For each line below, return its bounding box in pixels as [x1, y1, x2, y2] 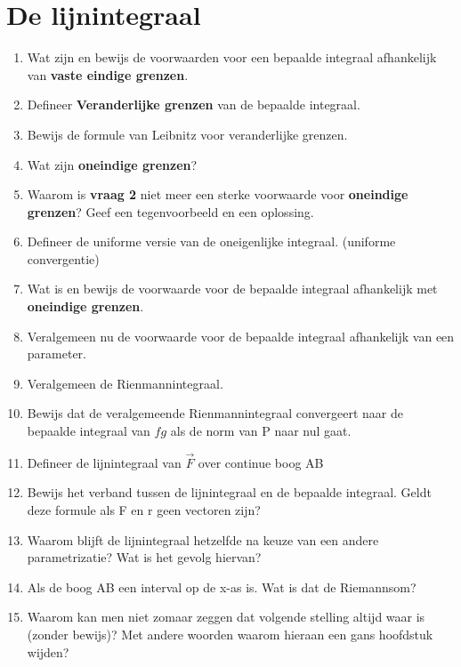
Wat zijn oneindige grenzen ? [27, 155, 198, 173]
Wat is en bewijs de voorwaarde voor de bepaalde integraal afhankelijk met [27, 279, 438, 298]
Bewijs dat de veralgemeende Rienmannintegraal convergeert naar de [27, 404, 403, 422]
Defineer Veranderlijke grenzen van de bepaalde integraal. [27, 95, 360, 114]
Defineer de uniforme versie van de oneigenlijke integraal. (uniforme [27, 232, 396, 251]
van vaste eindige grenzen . [27, 65, 189, 84]
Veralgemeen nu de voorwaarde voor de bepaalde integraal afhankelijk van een [27, 326, 455, 345]
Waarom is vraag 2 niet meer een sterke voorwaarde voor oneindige [27, 185, 408, 204]
